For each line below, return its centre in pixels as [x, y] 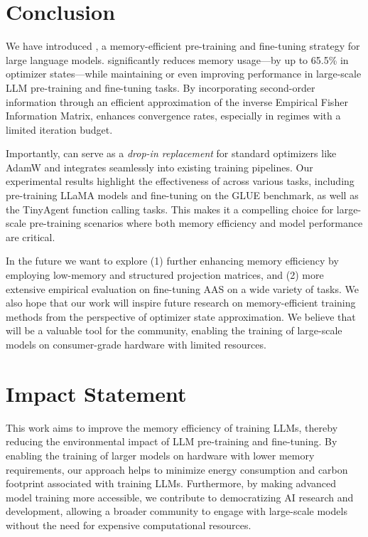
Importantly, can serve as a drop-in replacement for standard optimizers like [171, 153]
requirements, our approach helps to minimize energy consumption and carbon [177, 469]
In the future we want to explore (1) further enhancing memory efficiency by [172, 261]
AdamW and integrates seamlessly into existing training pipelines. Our [159, 167]
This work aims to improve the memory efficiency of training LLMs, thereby [172, 427]
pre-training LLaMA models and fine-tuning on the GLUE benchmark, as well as [182, 195]
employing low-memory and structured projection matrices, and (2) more [165, 275]
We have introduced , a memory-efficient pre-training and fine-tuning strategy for [183, 46]
